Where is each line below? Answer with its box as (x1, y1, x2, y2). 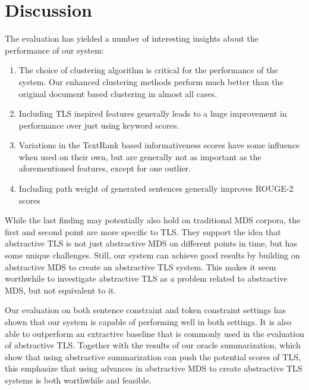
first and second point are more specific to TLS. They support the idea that (5, 225, 281, 238)
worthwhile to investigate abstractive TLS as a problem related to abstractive (5, 272, 288, 285)
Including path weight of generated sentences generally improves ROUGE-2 (18, 182, 294, 195)
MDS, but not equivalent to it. (5, 283, 116, 296)
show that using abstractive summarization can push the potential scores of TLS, (5, 350, 301, 363)
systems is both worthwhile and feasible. (5, 373, 152, 386)
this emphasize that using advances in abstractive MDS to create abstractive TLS (5, 362, 302, 375)
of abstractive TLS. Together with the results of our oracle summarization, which (5, 339, 301, 351)
